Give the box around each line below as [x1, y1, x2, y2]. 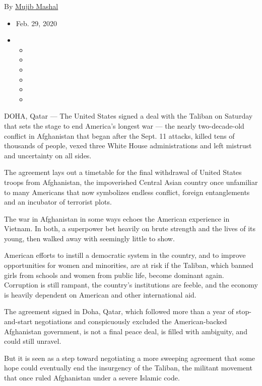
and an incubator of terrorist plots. [4, 197, 112, 207]
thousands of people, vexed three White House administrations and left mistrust [4, 140, 252, 151]
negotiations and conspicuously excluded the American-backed [34, 316, 227, 327]
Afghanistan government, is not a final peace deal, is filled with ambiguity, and [4, 326, 247, 336]
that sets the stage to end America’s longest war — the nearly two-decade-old [4, 120, 244, 131]
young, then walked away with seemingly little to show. [4, 233, 175, 243]
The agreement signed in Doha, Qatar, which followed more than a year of [4, 306, 234, 317]
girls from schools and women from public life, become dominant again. [4, 269, 224, 280]
